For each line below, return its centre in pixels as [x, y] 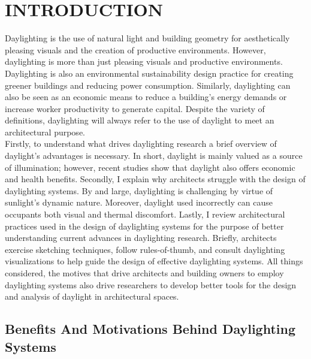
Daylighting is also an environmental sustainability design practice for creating [149, 73]
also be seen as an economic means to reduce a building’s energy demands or [146, 97]
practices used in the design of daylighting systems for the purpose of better [144, 226]
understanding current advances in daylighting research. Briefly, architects [141, 238]
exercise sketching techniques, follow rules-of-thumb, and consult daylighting [145, 249]
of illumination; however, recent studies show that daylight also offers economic [150, 167]
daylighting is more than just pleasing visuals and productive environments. [144, 61]
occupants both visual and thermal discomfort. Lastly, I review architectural [145, 214]
